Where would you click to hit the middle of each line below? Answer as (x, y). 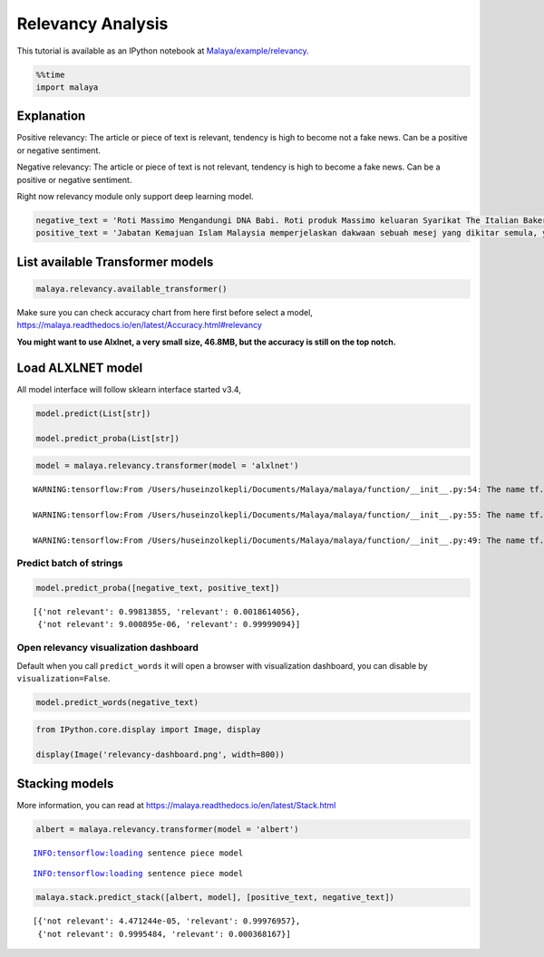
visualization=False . (63, 678)
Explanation (51, 116)
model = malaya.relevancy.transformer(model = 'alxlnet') (167, 465)
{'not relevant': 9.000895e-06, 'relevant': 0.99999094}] (169, 624)
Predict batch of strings (70, 564)
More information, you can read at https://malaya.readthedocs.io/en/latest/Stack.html (176, 805)
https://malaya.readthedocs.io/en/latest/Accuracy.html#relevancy (140, 325)
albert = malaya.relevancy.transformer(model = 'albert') (167, 829)
